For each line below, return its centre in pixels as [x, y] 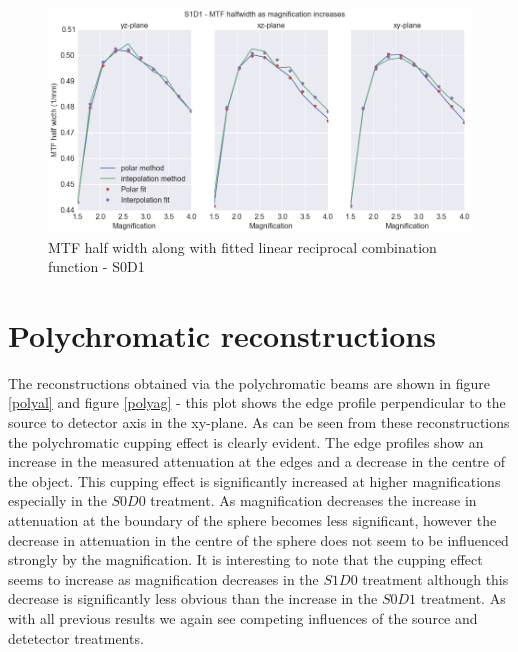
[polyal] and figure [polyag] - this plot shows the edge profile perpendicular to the [257, 402]
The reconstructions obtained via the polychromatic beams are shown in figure [249, 382]
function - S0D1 [96, 266]
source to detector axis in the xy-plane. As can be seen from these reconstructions [259, 422]
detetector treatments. [76, 637]
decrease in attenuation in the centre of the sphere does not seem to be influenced [258, 539]
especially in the [57, 500]
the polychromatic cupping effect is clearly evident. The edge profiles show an [246, 441]
